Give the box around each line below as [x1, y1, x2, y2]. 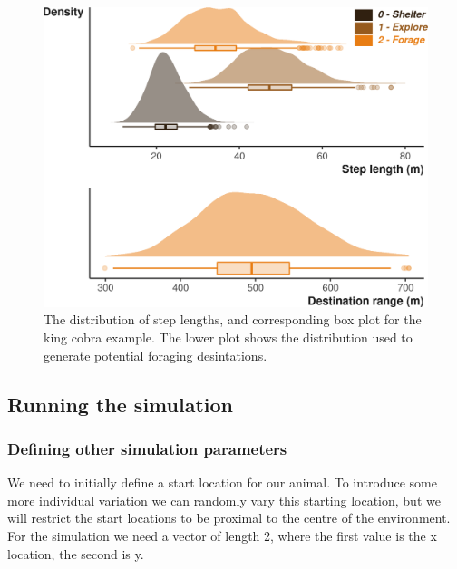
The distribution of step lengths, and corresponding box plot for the [44, 310, 422, 329]
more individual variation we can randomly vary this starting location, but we [7, 490, 441, 509]
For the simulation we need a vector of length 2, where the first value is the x [7, 526, 437, 545]
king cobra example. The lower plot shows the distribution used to [44, 328, 413, 347]
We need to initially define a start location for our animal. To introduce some [7, 473, 437, 492]
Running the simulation [7, 390, 233, 418]
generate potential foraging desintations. [44, 345, 267, 364]
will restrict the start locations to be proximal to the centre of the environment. [7, 508, 451, 527]
